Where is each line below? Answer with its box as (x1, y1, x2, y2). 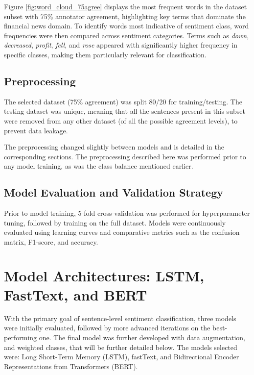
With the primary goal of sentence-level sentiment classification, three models (4, 313, 236, 323)
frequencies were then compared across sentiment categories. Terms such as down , (4, 30, 249, 40)
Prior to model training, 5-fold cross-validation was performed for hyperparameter (4, 208, 250, 218)
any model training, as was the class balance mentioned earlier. (4, 161, 193, 171)
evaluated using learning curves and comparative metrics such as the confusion (4, 227, 240, 237)
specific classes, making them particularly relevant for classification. (4, 49, 207, 59)
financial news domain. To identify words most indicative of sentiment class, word (4, 21, 249, 31)
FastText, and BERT (4, 284, 147, 304)
